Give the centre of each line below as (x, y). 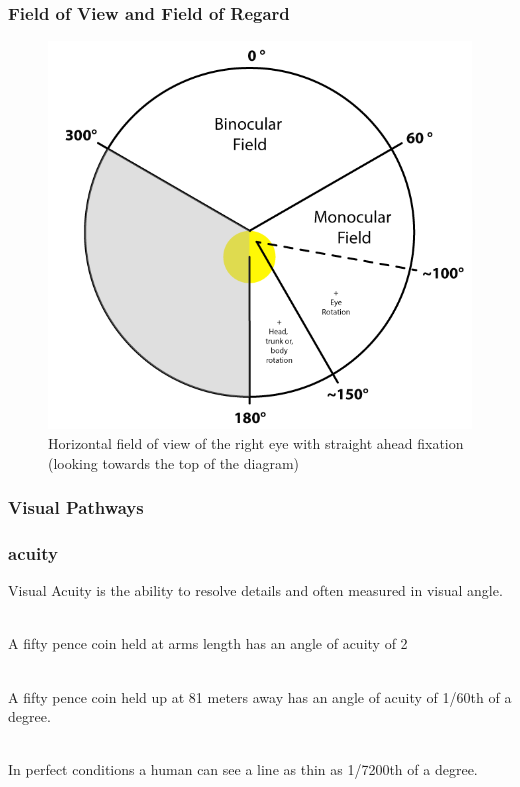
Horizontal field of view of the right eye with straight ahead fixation (256, 443)
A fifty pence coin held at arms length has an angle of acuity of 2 (208, 643)
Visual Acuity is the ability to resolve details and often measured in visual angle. (255, 590)
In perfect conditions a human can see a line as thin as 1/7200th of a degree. (243, 769)
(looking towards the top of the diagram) (174, 462)
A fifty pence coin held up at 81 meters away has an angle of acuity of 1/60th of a (260, 696)
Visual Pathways (76, 507)
